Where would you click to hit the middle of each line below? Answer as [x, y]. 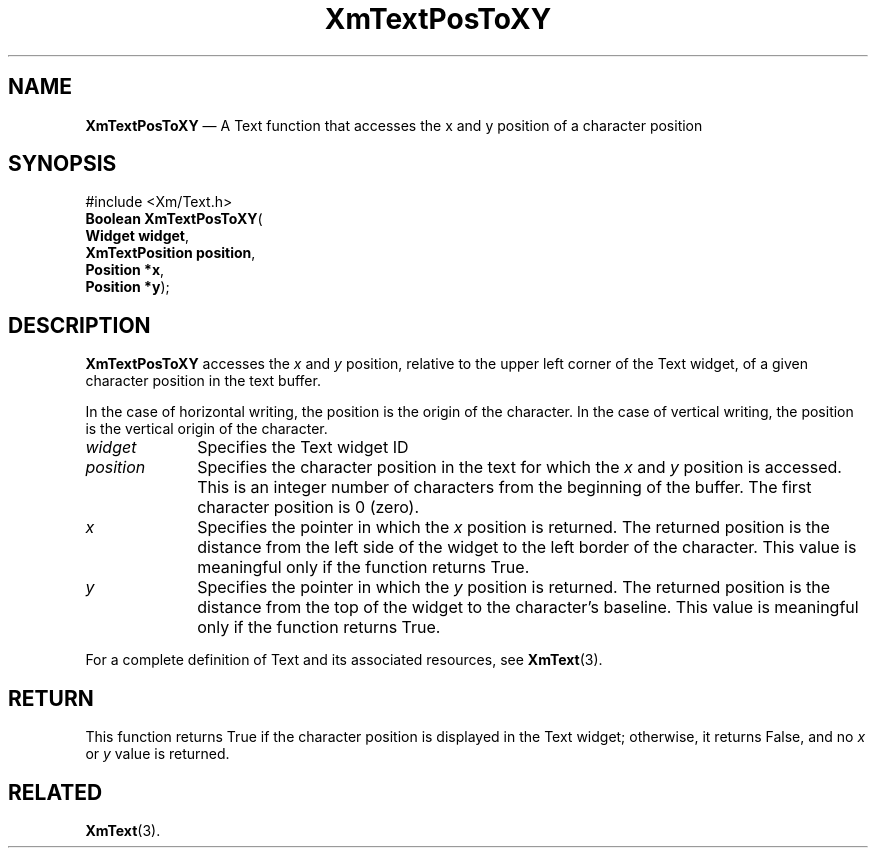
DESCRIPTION [79, 325]
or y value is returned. [157, 754]
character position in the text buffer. [203, 381]
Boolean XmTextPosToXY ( [174, 219]
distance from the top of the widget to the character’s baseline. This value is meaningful [528, 607]
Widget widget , [137, 236]
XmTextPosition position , [170, 253]
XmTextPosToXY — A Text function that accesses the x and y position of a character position [394, 125]
